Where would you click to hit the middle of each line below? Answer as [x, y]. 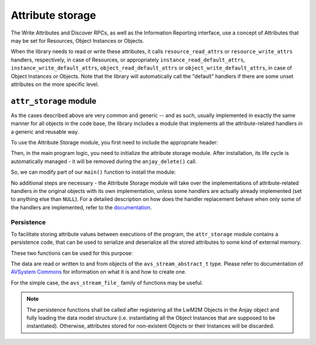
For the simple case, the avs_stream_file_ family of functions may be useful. [107, 282]
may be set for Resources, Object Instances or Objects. [78, 40]
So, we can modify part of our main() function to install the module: [93, 172]
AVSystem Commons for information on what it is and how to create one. [99, 272]
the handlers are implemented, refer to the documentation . [81, 207]
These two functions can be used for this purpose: [72, 253]
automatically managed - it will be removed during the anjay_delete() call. [104, 161]
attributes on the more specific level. [55, 84]
